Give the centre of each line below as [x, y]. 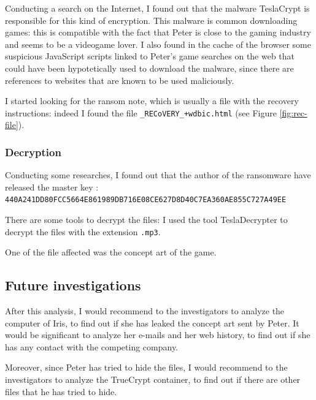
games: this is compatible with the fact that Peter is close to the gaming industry [158, 32]
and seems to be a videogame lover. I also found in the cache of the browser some [158, 44]
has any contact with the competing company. [92, 346]
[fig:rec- [293, 112]
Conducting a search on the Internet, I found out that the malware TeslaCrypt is [157, 8]
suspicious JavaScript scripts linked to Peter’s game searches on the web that [150, 56]
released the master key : [52, 187]
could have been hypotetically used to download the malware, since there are [149, 68]
